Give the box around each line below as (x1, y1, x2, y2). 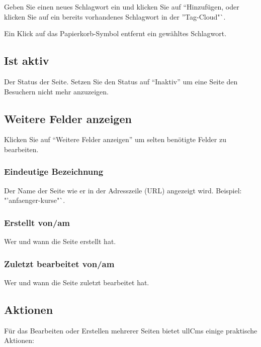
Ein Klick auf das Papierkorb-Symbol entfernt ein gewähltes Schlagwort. (4, 28, 227, 39)
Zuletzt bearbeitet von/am (4, 257, 115, 270)
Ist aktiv (4, 53, 49, 68)
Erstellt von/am (4, 216, 70, 228)
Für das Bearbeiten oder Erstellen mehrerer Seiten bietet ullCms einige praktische (4, 325, 257, 335)
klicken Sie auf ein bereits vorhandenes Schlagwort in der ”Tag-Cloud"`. (4, 11, 226, 22)
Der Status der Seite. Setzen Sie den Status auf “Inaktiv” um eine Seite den (4, 76, 238, 86)
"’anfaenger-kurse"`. (4, 195, 65, 205)
